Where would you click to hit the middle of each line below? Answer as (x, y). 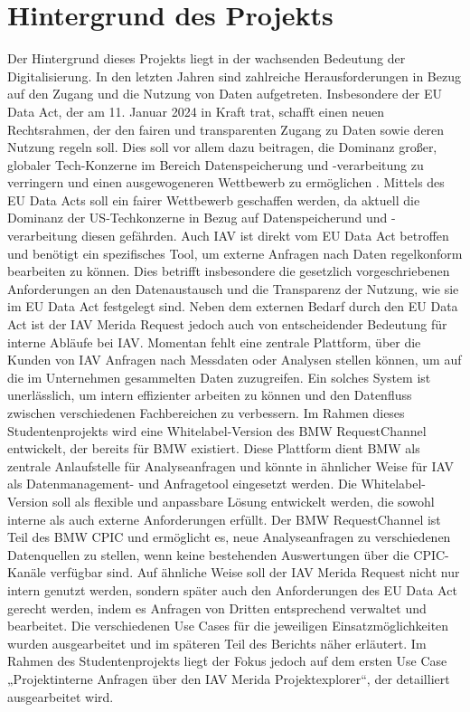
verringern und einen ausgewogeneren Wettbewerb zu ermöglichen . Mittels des (226, 182)
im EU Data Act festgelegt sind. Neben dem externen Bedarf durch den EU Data (233, 306)
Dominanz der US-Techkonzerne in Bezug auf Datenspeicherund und (197, 218)
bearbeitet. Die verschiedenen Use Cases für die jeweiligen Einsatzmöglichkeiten (228, 626)
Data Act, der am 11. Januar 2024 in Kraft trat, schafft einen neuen (196, 111)
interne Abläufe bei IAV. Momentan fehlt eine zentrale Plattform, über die (214, 342)
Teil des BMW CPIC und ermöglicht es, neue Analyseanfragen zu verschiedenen (229, 537)
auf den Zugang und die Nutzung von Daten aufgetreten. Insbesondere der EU (225, 94)
